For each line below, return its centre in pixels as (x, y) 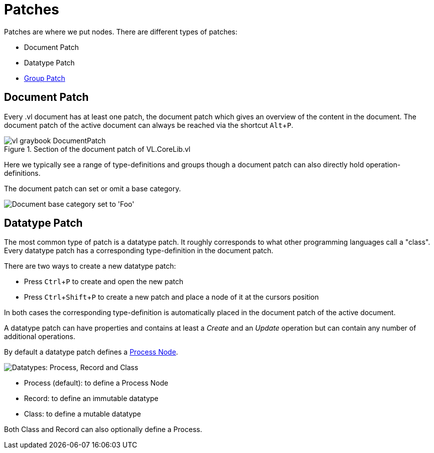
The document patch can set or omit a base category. (92, 188)
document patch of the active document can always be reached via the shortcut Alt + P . (149, 125)
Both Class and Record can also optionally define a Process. (103, 430)
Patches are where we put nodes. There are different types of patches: (121, 31)
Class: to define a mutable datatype (82, 414)
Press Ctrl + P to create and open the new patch (104, 282)
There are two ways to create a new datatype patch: (90, 266)
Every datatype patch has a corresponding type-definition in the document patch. (139, 251)
